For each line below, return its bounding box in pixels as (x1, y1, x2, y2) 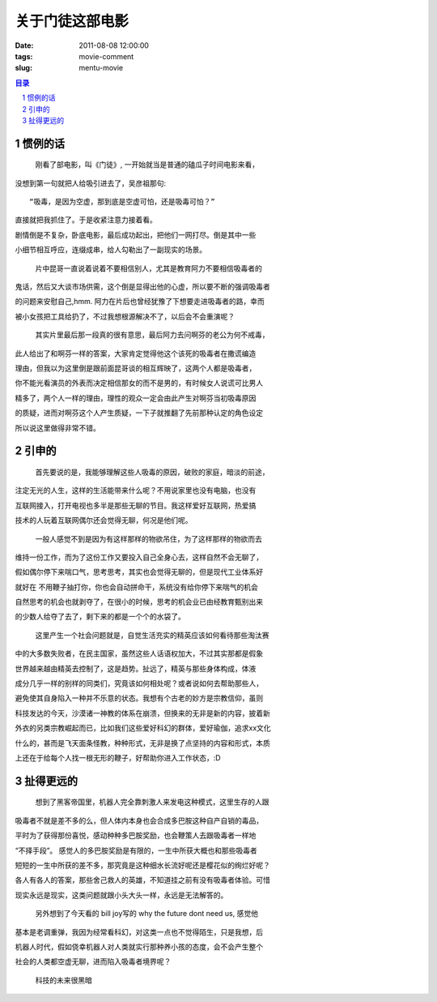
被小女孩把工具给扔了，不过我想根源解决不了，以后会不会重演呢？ (15, 311, 235, 321)
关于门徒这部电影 (15, 12, 129, 30)
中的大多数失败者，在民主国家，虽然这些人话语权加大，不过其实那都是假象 (15, 649, 263, 658)
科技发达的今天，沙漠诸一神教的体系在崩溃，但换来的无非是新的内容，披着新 (15, 708, 270, 717)
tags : (15, 51, 33, 61)
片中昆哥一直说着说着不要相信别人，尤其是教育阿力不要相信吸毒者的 (35, 263, 262, 273)
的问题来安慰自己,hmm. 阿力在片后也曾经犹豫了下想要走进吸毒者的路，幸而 (15, 297, 265, 306)
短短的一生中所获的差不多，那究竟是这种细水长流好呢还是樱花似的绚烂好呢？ (15, 860, 270, 870)
